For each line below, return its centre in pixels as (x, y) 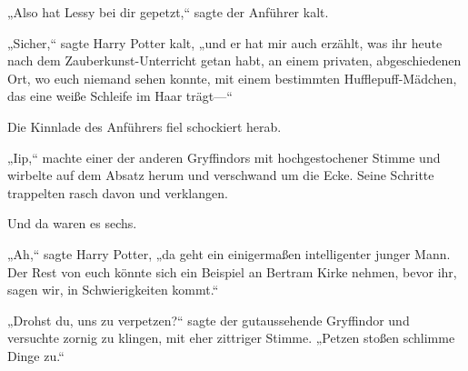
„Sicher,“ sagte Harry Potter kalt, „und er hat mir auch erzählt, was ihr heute (225, 42)
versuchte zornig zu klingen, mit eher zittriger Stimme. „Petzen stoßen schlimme (231, 338)
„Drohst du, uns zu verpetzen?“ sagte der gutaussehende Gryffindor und (209, 320)
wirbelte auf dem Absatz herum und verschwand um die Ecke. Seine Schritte (221, 175)
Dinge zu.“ (36, 355)
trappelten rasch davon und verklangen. (118, 192)
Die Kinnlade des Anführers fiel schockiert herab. (144, 126)
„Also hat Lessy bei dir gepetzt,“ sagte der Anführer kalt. (168, 12)
